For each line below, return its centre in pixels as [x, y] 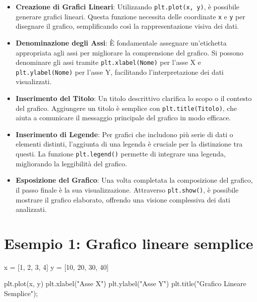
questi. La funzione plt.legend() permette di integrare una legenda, [121, 154]
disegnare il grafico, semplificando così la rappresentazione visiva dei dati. [127, 26]
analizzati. [31, 209]
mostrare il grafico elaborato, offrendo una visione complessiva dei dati [123, 199]
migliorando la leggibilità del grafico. [71, 163]
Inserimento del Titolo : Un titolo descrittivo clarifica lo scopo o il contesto [134, 98]
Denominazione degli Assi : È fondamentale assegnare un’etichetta [121, 42]
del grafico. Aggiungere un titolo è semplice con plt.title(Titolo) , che [126, 108]
